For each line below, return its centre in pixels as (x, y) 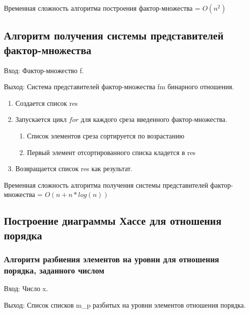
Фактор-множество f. (53, 70)
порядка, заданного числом (54, 270)
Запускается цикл (41, 119)
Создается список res (46, 103)
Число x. (35, 288)
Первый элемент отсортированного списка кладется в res (111, 152)
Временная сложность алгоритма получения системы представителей (106, 185)
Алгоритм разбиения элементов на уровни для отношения (112, 259)
